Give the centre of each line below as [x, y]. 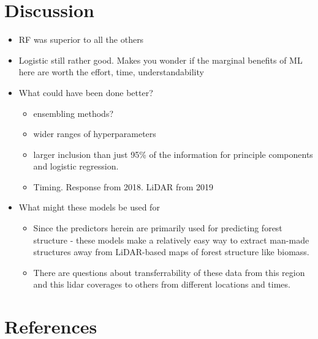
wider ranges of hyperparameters [95, 134]
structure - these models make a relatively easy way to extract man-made [171, 240]
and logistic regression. [76, 166]
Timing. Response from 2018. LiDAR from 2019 [123, 186]
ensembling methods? [74, 113]
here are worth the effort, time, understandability [111, 72]
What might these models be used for [89, 207]
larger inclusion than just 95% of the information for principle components [173, 154]
